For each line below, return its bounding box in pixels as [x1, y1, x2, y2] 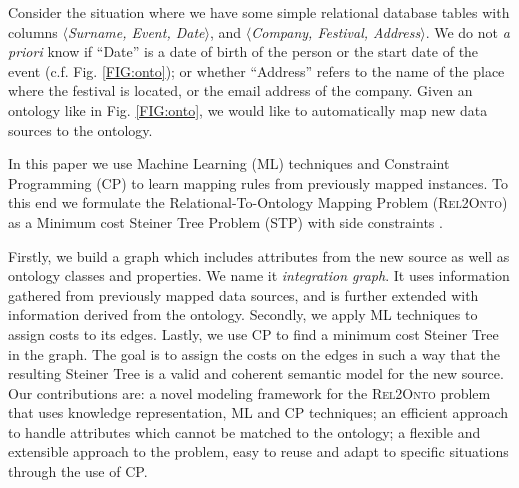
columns [8, 21, 58, 42]
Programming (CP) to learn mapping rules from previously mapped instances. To [8, 172, 508, 193]
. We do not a [425, 21, 510, 42]
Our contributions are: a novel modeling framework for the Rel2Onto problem [8, 382, 491, 403]
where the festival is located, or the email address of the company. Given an [8, 80, 473, 101]
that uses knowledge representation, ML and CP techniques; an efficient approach [8, 402, 509, 423]
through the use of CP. [8, 461, 148, 482]
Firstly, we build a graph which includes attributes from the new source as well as [8, 245, 510, 266]
